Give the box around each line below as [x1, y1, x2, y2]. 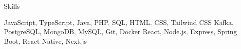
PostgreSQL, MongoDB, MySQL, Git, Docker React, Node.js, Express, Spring [4, 26, 237, 37]
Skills [4, 1, 20, 11]
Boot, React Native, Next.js [4, 36, 87, 46]
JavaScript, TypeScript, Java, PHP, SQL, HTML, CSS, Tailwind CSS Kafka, [4, 17, 234, 27]
